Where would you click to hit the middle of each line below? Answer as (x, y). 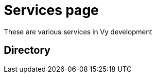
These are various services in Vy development (78, 31)
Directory (27, 50)
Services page (52, 10)
